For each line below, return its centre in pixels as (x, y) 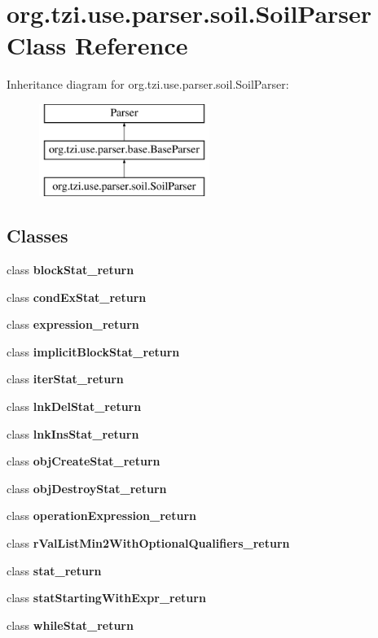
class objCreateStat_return (84, 461)
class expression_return (73, 324)
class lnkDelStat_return (74, 406)
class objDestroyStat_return (87, 488)
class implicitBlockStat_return (93, 351)
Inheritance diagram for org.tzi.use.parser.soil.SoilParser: (148, 84)
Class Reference (97, 45)
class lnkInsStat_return (73, 433)
